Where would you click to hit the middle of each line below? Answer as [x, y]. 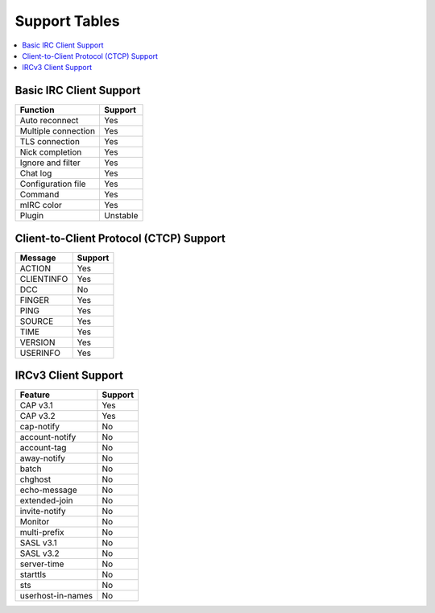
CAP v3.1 [37, 405]
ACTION [35, 268]
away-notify [43, 458]
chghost [35, 479]
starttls [33, 574]
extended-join [46, 501]
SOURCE [37, 321]
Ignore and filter [50, 163]
